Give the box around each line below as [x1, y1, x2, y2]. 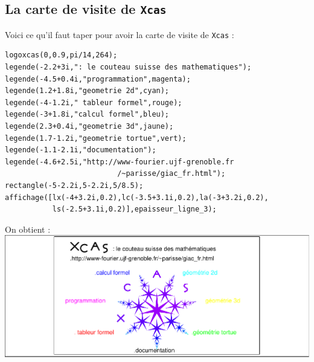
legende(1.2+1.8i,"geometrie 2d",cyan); [5, 86, 170, 95]
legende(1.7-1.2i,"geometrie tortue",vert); [5, 134, 187, 143]
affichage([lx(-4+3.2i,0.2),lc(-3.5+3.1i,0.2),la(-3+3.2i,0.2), [5, 193, 269, 202]
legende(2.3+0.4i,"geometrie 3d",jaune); [5, 122, 174, 131]
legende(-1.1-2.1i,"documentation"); [5, 146, 156, 155]
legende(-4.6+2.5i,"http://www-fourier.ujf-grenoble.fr [5, 157, 234, 166]
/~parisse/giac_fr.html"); [117, 169, 226, 178]
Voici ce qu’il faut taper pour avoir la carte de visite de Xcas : [5, 28, 234, 40]
